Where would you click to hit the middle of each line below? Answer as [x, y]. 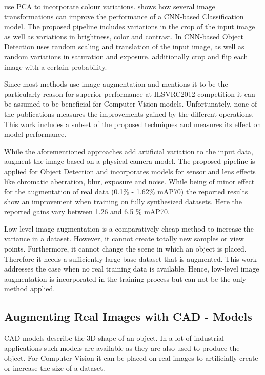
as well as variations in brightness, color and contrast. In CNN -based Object [124, 36]
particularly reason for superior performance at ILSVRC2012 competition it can [130, 93]
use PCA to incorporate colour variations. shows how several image [110, 6]
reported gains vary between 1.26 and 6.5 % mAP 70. [87, 211]
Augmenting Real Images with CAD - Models [128, 316]
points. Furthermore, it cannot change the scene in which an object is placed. [125, 249]
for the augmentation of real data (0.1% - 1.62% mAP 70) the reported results [126, 191]
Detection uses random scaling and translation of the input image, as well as [124, 46]
